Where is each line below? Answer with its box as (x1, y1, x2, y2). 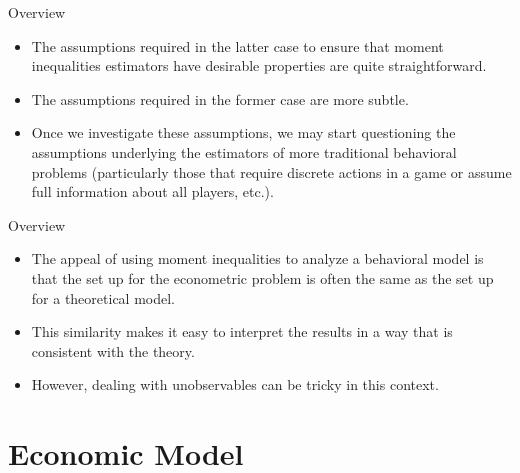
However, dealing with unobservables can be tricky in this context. (31, 374, 439, 395)
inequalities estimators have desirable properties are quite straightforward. (31, 55, 487, 76)
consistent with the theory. (31, 340, 195, 361)
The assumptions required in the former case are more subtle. (31, 88, 409, 109)
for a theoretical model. (31, 287, 175, 308)
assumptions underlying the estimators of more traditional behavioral (31, 141, 457, 162)
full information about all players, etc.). (31, 181, 274, 202)
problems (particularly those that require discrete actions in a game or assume (31, 161, 512, 182)
